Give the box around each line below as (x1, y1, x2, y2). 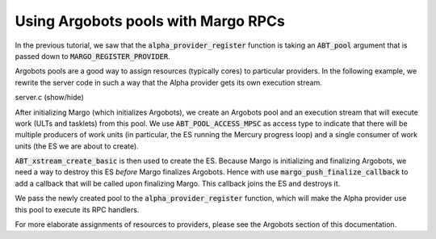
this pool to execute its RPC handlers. (15, 204, 140, 214)
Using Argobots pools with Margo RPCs (15, 12, 286, 30)
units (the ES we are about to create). (15, 141, 139, 151)
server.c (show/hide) (15, 93, 84, 103)
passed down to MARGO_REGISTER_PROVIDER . (15, 51, 171, 61)
